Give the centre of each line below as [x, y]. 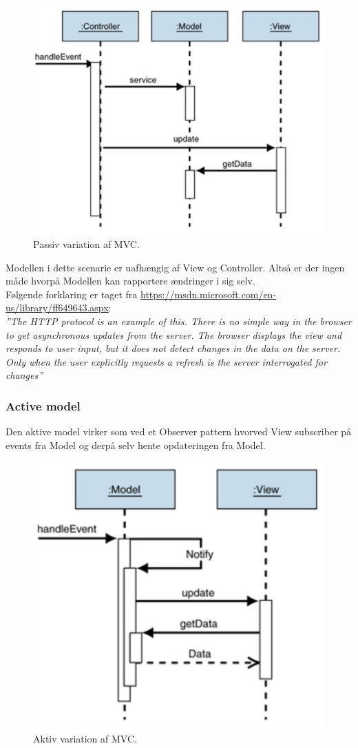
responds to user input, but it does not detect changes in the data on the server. [173, 348]
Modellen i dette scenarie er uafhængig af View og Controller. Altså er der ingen [175, 267]
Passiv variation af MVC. [86, 243]
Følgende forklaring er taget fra [72, 294]
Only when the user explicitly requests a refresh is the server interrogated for [166, 361]
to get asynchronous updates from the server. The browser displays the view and [174, 334]
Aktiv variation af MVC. [85, 739]
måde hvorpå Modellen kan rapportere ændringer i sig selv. [130, 281]
